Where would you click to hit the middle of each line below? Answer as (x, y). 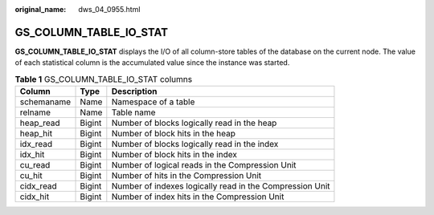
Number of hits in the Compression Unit (186, 176)
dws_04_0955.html (109, 9)
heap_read (40, 123)
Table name (133, 112)
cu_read (35, 165)
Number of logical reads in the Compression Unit (204, 165)
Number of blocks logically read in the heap (194, 123)
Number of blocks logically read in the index (195, 144)
